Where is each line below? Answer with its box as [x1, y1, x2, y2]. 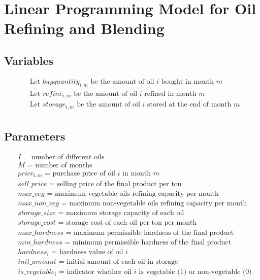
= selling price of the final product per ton [49, 181, 182, 188]
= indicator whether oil [59, 268, 132, 276]
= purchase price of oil [44, 169, 115, 177]
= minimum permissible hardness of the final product [64, 238, 232, 246]
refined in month [144, 90, 197, 97]
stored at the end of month [147, 101, 232, 109]
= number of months [27, 161, 92, 169]
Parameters [4, 128, 66, 144]
